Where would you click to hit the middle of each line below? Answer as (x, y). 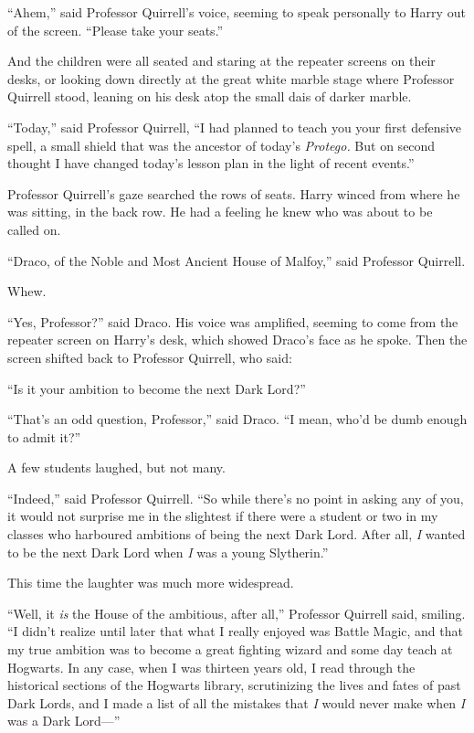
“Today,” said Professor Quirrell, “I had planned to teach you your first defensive (235, 127)
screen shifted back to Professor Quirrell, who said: (150, 357)
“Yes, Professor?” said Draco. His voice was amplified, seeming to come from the (233, 321)
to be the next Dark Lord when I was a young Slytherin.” (168, 552)
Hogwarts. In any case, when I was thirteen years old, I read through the (211, 667)
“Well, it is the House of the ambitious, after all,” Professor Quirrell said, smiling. (237, 613)
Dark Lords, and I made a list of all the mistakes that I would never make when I (237, 702)
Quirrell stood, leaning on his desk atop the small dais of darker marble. (210, 96)
